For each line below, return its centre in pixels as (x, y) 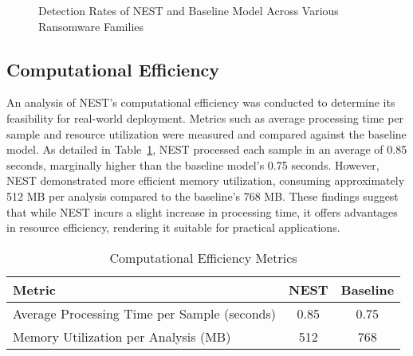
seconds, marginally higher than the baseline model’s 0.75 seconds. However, (193, 164)
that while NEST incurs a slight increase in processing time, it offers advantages (202, 211)
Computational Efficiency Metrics (203, 257)
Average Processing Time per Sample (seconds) (145, 313)
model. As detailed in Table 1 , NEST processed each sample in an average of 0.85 (207, 149)
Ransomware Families (91, 26)
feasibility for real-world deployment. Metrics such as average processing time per (205, 117)
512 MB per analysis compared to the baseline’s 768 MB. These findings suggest (203, 196)
